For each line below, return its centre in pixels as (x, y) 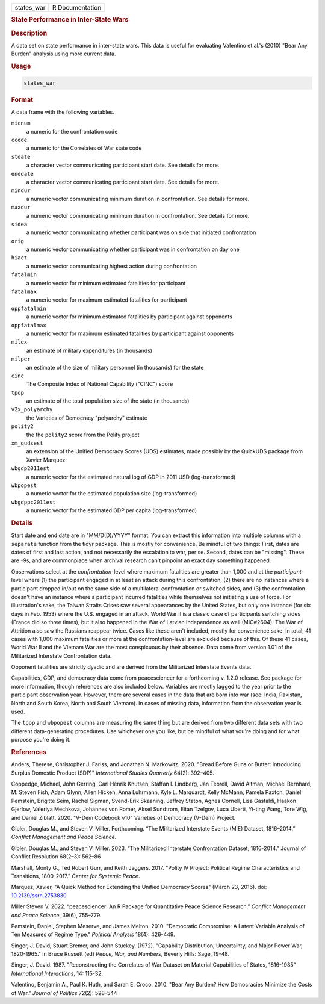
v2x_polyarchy (32, 410)
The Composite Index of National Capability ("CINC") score (100, 384)
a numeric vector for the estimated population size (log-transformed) (112, 494)
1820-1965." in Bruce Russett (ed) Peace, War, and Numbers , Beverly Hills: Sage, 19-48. (120, 954)
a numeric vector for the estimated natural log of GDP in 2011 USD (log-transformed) (131, 477)
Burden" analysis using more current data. (63, 54)
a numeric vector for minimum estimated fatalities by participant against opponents (129, 317)
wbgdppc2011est (34, 502)
